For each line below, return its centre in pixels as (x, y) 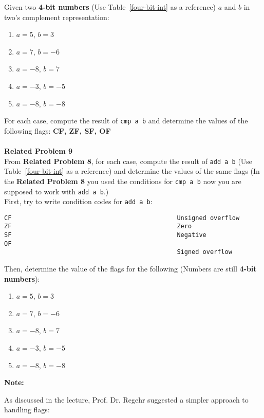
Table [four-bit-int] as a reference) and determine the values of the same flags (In (132, 171)
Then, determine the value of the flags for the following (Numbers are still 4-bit (130, 269)
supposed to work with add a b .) (56, 191)
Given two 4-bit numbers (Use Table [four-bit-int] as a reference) (110, 7)
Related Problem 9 (38, 151)
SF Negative (105, 235)
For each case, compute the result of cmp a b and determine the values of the (126, 121)
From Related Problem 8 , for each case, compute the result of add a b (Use (128, 161)
